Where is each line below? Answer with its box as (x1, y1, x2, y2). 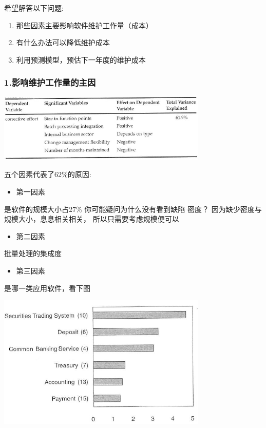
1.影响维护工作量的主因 (4, 76, 96, 89)
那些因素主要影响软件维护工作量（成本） (16, 20, 153, 30)
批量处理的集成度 (4, 248, 62, 259)
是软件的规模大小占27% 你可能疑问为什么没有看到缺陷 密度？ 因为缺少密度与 (4, 203, 262, 214)
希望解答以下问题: (4, 3, 64, 13)
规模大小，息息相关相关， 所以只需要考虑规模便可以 (4, 213, 179, 224)
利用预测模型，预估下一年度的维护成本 (16, 54, 146, 65)
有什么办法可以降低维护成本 (16, 37, 110, 48)
